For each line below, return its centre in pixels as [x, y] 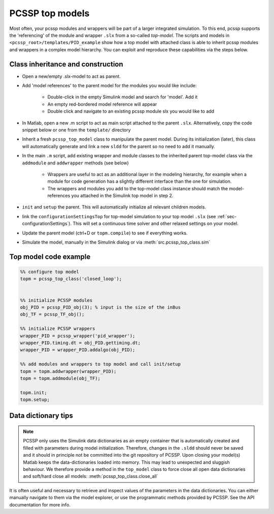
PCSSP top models [49, 13]
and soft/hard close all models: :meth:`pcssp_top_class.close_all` [91, 476]
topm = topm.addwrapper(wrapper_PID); [68, 371]
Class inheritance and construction [66, 64]
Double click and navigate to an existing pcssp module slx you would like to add [131, 111]
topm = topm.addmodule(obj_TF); [60, 378]
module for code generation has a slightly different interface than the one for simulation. [140, 181]
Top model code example [50, 256]
